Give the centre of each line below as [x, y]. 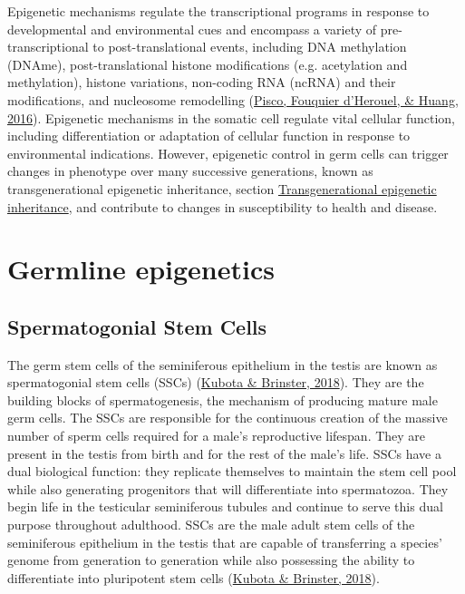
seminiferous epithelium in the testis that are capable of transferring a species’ [225, 542]
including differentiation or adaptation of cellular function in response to [209, 136]
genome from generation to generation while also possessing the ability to [211, 560]
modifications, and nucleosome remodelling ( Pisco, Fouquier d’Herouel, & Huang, [233, 99]
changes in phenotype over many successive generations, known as [190, 171]
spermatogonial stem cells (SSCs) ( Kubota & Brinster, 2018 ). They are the [216, 382]
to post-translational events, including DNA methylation [250, 47]
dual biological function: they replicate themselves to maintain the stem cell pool [232, 471]
